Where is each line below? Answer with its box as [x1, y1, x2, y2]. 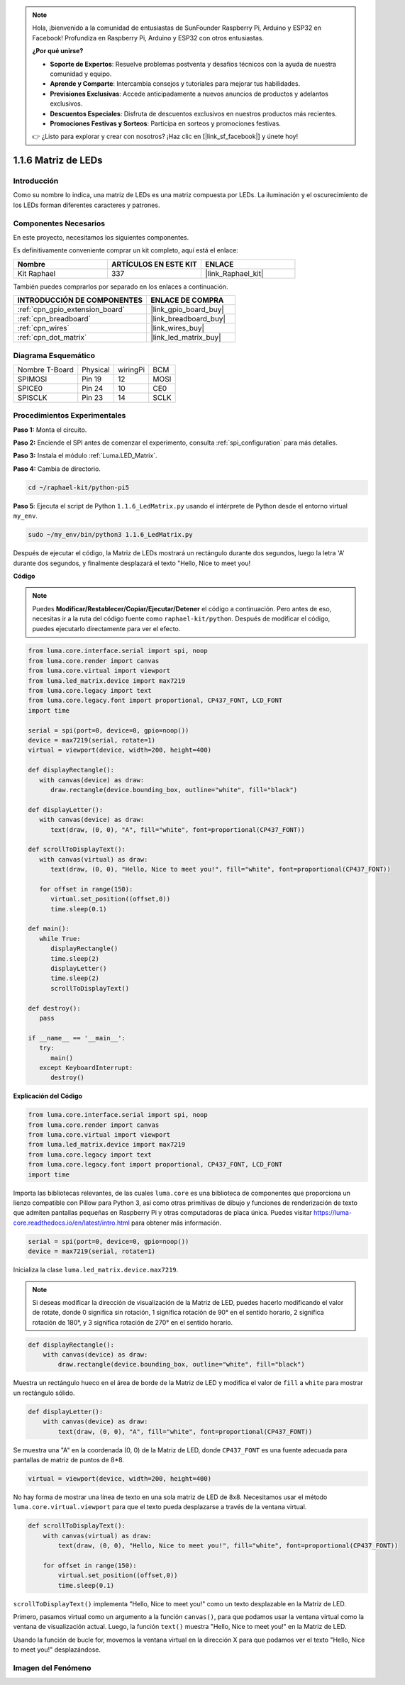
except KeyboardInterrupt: [39, 1064, 133, 1072]
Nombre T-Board [17, 365, 74, 374]
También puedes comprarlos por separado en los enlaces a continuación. [13, 282, 228, 291]
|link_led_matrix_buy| [150, 333, 221, 343]
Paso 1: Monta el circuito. [13, 426, 87, 434]
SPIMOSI [17, 374, 48, 384]
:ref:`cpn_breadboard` [17, 314, 91, 324]
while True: [39, 935, 81, 942]
